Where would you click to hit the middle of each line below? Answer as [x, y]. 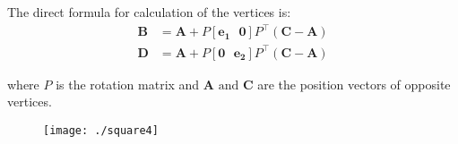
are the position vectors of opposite [354, 84]
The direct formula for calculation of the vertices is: [149, 12]
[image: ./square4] [101, 130]
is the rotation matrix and [128, 84]
